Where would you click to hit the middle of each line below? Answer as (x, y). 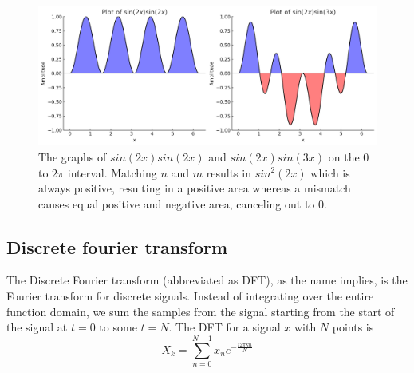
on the (344, 156)
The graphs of (73, 156)
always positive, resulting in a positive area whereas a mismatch (195, 188)
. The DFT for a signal (225, 327)
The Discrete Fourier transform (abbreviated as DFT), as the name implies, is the (207, 280)
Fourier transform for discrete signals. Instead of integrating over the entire (190, 296)
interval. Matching (112, 172)
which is (330, 172)
